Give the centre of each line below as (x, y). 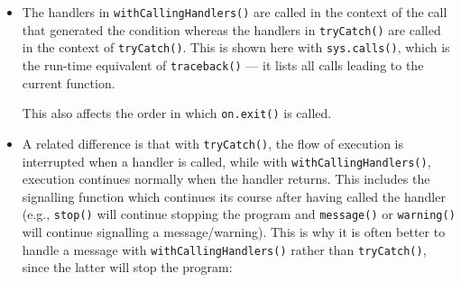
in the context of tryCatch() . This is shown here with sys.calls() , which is (236, 47)
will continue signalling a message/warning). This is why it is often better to (234, 232)
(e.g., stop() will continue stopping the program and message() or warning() (239, 214)
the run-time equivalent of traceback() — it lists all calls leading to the (223, 64)
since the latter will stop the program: (127, 267)
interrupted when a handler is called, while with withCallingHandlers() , (226, 161)
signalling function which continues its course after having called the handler (234, 196)
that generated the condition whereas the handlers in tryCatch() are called (231, 29)
